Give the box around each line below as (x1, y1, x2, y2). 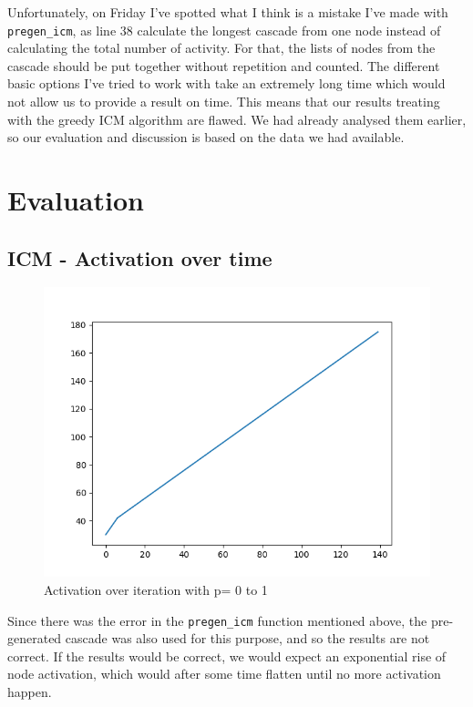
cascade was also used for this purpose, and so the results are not (65, 629, 430, 648)
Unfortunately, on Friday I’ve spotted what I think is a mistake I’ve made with (7, 3, 448, 21)
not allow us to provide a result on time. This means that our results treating (7, 92, 440, 111)
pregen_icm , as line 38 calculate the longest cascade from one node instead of (7, 20, 441, 39)
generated (7, 629, 62, 648)
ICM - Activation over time (7, 243, 272, 272)
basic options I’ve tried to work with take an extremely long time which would (7, 74, 446, 93)
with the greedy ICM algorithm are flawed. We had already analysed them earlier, (7, 109, 467, 128)
